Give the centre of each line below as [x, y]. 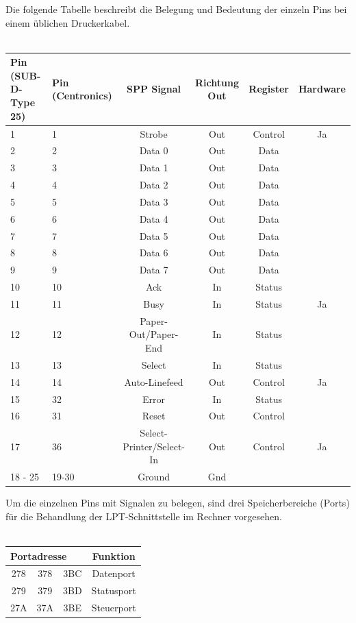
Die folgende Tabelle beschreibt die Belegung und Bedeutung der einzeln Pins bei [176, 9]
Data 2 [154, 185]
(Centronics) [82, 96]
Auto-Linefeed [154, 381]
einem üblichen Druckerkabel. [68, 22]
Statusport [114, 590]
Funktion [114, 555]
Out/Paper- [154, 334]
